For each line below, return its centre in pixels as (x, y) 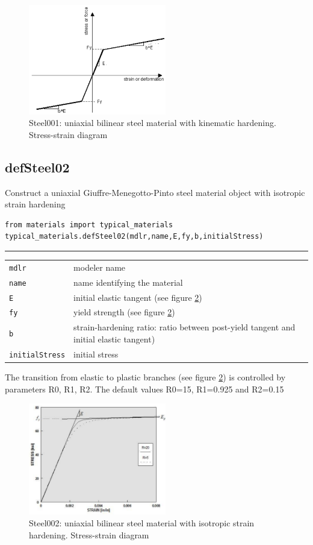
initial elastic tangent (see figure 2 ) (138, 297)
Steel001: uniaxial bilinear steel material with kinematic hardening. (153, 123)
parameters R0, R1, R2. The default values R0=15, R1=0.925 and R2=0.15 (144, 389)
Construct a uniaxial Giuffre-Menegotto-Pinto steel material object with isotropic (155, 192)
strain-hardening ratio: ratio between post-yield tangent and (184, 327)
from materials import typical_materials (89, 225)
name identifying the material (128, 282)
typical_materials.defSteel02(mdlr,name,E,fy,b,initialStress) (134, 237)
